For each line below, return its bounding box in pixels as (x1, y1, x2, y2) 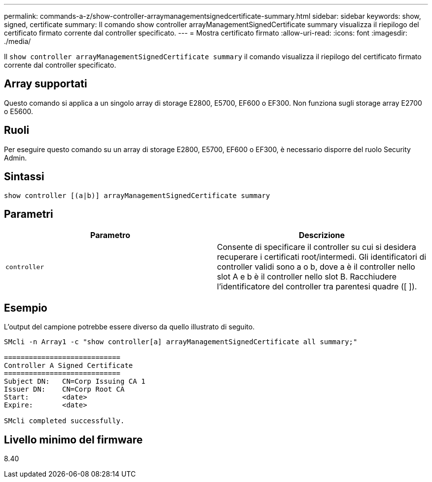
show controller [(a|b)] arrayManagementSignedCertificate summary (4, 191, 270, 200)
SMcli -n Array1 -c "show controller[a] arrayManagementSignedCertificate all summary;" (4, 338, 358, 346)
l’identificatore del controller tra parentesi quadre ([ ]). (217, 281, 417, 292)
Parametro (90, 230, 130, 241)
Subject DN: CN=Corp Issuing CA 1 (4, 377, 145, 386)
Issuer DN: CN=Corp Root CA (4, 385, 125, 394)
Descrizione (298, 230, 345, 241)
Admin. (4, 153, 27, 162)
